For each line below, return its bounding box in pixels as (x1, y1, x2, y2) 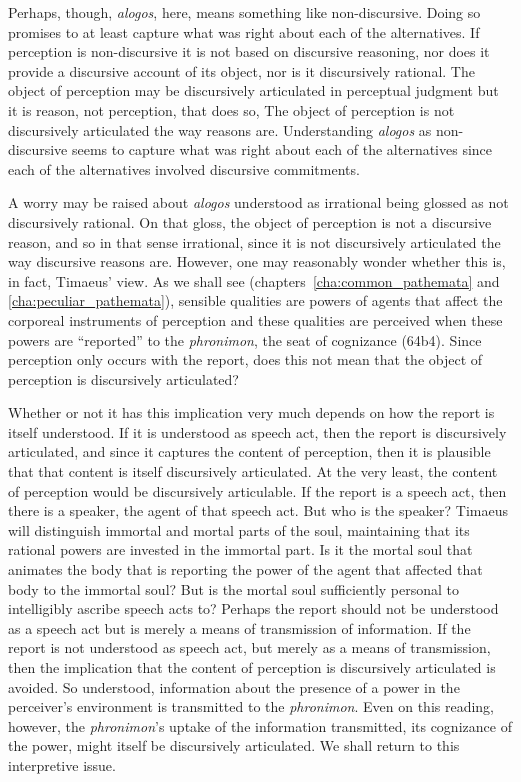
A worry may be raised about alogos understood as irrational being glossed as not (8, 192, 509, 213)
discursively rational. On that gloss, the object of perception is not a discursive (8, 211, 492, 232)
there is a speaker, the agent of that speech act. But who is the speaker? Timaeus (8, 500, 509, 521)
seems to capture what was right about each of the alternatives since (71, 139, 493, 160)
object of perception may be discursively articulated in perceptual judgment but (8, 80, 499, 101)
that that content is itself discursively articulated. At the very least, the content (8, 461, 498, 482)
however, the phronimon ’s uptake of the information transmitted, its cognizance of (8, 715, 512, 736)
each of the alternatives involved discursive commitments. (8, 158, 360, 179)
